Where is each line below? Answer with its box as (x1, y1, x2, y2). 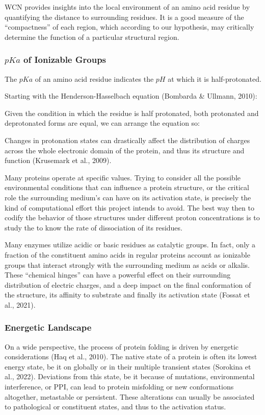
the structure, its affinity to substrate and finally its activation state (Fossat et (5, 289, 250, 300)
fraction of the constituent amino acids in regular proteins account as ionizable (5, 249, 250, 260)
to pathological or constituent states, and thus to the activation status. (5, 401, 226, 412)
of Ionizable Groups (23, 53, 107, 66)
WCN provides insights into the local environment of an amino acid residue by (5, 2, 250, 12)
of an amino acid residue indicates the (35, 73, 154, 84)
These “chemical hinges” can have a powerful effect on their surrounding (5, 269, 231, 280)
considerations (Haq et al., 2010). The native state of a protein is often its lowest (5, 351, 257, 362)
